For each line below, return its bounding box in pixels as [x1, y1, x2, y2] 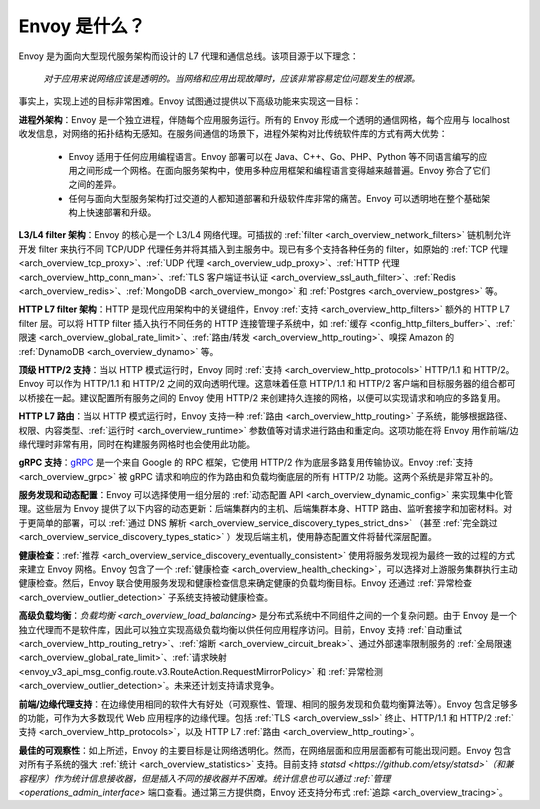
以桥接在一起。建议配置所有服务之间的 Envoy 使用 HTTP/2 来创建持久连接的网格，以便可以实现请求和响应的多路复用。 [18, 391, 506, 404]
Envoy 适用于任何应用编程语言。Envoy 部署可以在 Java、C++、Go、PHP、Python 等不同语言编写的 [68, 150, 479, 162]
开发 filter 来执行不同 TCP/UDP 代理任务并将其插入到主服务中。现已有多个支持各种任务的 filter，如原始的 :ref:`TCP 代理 [18, 243, 509, 255]
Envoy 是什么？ [18, 15, 146, 37]
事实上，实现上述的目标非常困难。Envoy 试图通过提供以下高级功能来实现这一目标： [18, 95, 362, 107]
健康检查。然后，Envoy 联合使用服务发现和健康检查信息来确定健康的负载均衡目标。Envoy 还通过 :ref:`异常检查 [18, 577, 472, 589]
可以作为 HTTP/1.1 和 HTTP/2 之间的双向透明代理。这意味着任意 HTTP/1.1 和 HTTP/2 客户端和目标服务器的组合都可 [46, 378, 516, 390]
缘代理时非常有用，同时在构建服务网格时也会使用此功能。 [18, 438, 255, 450]
